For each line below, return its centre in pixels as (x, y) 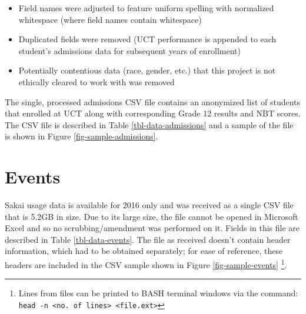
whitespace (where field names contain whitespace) (110, 19)
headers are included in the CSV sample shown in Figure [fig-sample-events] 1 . (146, 264)
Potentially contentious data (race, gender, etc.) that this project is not (147, 70)
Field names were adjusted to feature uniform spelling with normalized (146, 8)
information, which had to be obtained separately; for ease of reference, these (144, 251)
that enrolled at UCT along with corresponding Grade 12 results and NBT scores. (153, 113)
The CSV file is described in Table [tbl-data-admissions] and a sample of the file (149, 124)
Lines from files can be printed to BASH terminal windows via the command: (158, 293)
